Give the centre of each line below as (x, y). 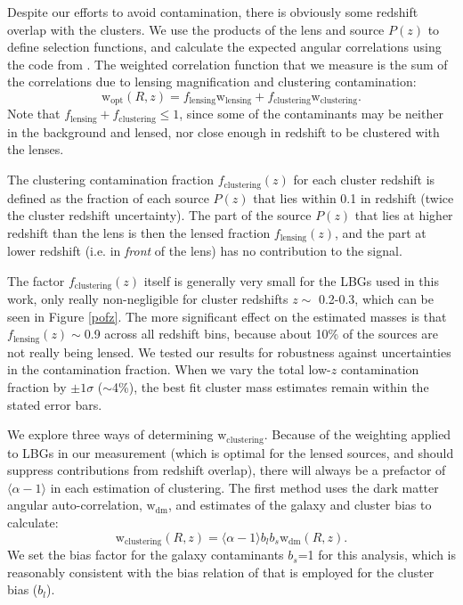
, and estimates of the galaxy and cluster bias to (300, 505)
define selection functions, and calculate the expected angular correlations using (224, 47)
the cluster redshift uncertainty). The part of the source (159, 215)
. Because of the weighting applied (357, 434)
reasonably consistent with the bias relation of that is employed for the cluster (221, 572)
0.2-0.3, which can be (376, 299)
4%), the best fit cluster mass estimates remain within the (271, 387)
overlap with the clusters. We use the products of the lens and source (196, 29)
